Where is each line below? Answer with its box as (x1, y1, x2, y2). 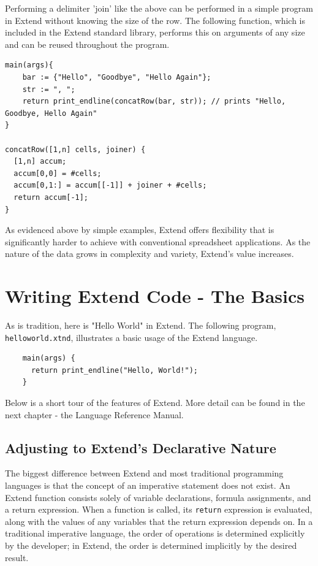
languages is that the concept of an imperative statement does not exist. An (5, 479, 290, 492)
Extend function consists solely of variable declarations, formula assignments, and (5, 491, 311, 503)
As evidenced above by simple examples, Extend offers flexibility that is (5, 223, 274, 236)
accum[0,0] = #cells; (13, 169, 102, 178)
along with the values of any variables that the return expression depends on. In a (5, 514, 313, 527)
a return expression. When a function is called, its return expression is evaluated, (5, 503, 312, 516)
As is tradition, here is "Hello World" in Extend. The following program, (5, 319, 276, 331)
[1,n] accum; (13, 157, 67, 166)
